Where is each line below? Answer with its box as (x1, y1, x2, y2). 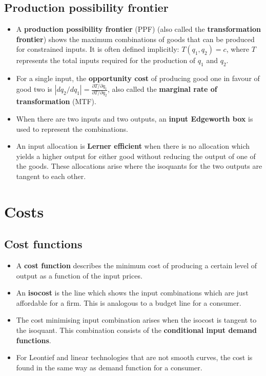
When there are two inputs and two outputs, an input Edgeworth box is (16, 113, 253, 124)
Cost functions (4, 236, 83, 252)
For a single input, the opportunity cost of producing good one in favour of (16, 73, 260, 84)
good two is (16, 84, 52, 94)
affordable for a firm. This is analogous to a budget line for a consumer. (16, 297, 241, 308)
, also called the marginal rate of (107, 84, 217, 94)
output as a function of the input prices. (16, 270, 142, 281)
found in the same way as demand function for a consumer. (16, 362, 202, 372)
